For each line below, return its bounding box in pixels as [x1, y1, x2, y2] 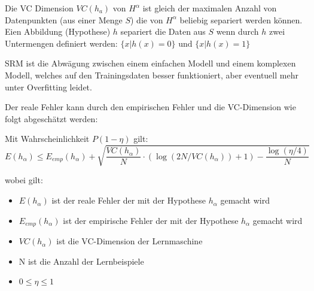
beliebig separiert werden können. [179, 13, 303, 26]
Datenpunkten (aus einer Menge [5, 13, 123, 26]
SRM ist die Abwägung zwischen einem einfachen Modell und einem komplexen [5, 57, 296, 69]
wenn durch [216, 25, 259, 38]
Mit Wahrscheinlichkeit [5, 132, 90, 145]
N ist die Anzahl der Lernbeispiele [19, 254, 144, 267]
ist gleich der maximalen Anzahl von [142, 2, 277, 14]
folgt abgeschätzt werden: [5, 112, 98, 125]
